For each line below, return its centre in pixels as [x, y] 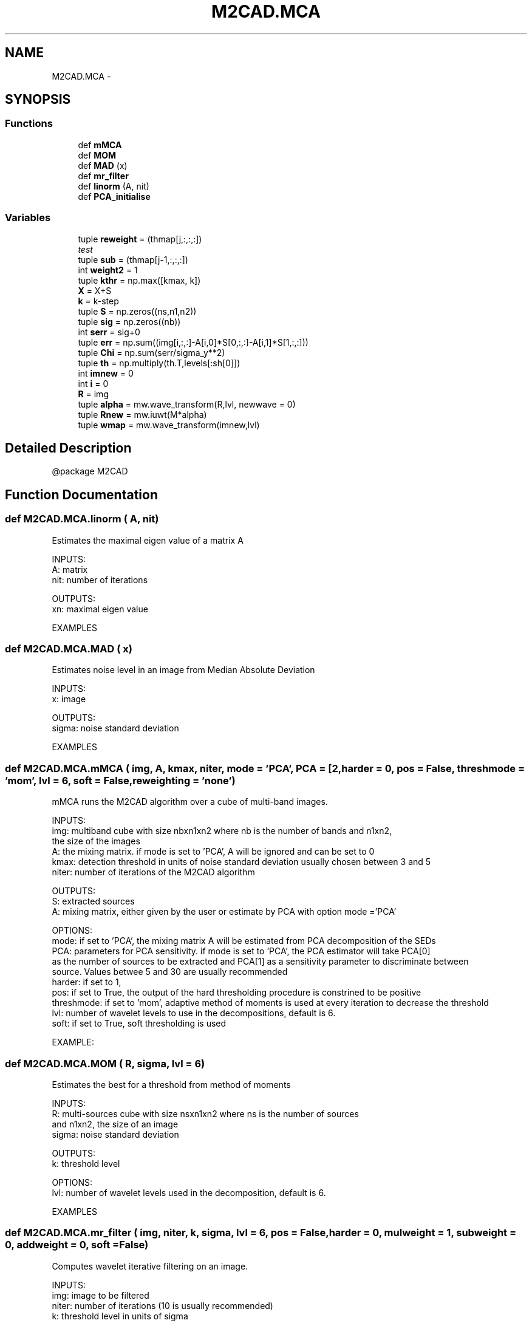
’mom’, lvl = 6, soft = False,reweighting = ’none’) [120, 780]
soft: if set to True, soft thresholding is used [139, 1024]
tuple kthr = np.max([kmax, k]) [139, 280]
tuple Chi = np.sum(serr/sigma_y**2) [152, 352]
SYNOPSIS [38, 100]
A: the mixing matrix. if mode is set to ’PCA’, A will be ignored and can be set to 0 [213, 852]
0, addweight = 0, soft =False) [77, 1245]
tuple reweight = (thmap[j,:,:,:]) [140, 239]
